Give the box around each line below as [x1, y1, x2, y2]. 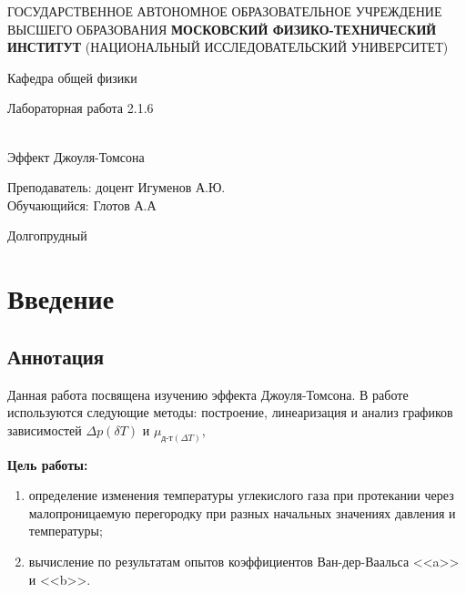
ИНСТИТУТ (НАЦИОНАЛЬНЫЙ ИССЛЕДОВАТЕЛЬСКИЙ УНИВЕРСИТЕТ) [7, 37, 449, 56]
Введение [7, 280, 115, 317]
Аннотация [7, 342, 105, 370]
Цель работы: [7, 455, 88, 474]
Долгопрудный [7, 226, 87, 245]
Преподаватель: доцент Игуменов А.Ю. [7, 178, 226, 197]
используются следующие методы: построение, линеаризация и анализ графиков [7, 403, 453, 422]
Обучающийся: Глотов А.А [7, 195, 157, 214]
